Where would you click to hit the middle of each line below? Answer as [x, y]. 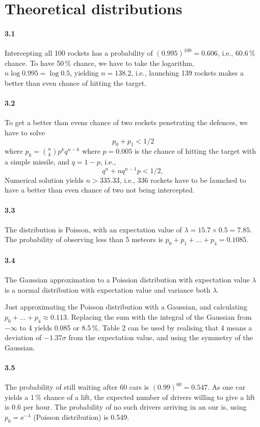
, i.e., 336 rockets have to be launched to [183, 180]
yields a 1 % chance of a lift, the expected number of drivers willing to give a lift [130, 397]
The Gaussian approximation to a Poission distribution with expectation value [127, 279]
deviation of [23, 337]
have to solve [25, 132]
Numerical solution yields [44, 180]
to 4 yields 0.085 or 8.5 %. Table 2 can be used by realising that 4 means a [136, 327]
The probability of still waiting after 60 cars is [77, 387]
